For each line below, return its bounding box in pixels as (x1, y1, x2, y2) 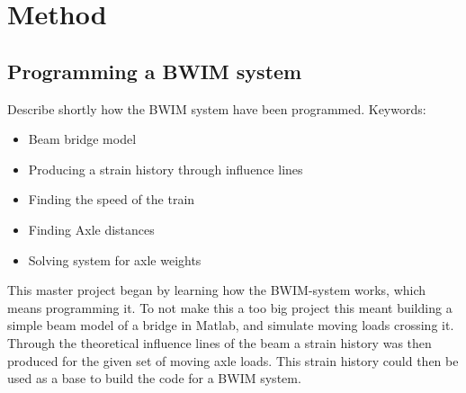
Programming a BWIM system (7, 57, 302, 85)
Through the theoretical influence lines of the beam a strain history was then (7, 333, 432, 352)
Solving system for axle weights (28, 250, 202, 269)
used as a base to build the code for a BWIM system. (7, 369, 301, 388)
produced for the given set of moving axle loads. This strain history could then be (7, 351, 459, 370)
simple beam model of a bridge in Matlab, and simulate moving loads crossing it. (7, 316, 454, 335)
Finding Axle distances (28, 219, 155, 238)
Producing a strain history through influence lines (28, 159, 303, 178)
